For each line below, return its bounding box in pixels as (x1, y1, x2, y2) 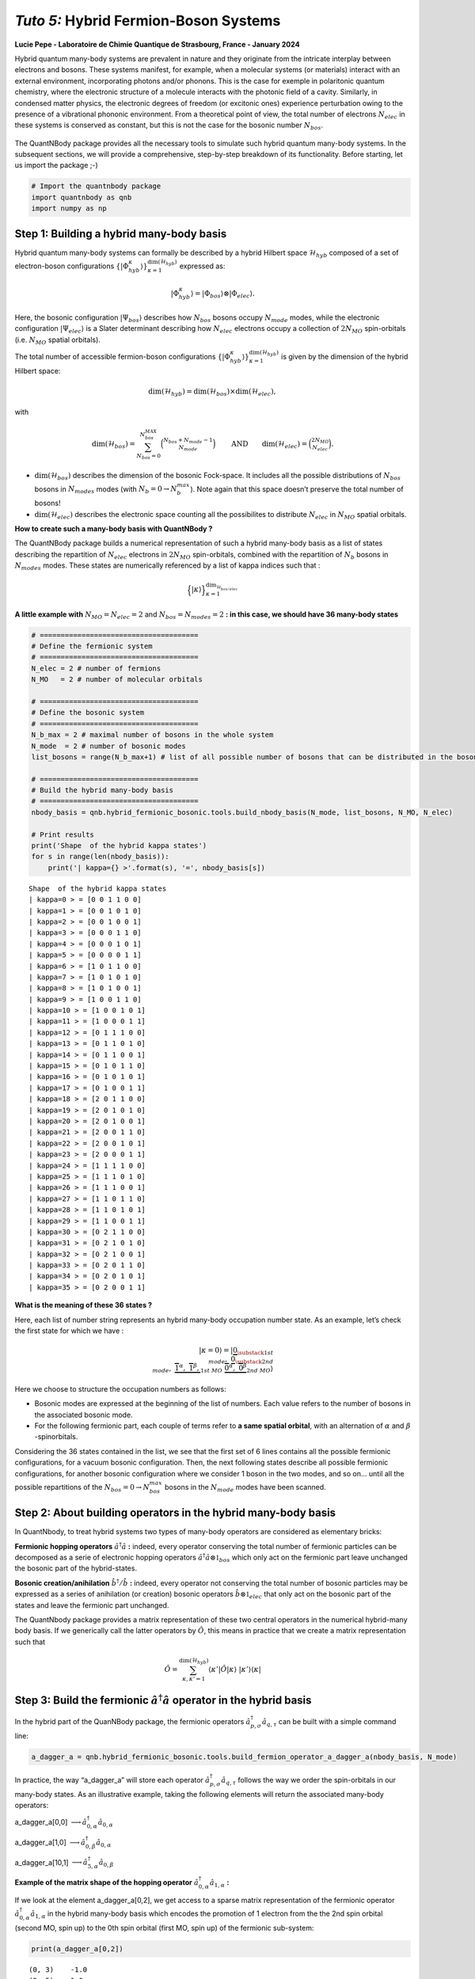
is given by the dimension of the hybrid (281, 351, 408, 361)
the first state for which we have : (14, 1326, 124, 1335)
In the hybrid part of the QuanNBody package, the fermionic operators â (14, 1717, 251, 1726)
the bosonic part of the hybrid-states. (14, 1563, 138, 1573)
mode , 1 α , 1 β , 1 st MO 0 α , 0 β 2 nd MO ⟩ (151, 1362, 273, 1375)
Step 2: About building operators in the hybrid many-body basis (14, 1506, 336, 1520)
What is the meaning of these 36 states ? (14, 1301, 153, 1310)
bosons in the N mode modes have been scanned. (164, 1482, 326, 1494)
